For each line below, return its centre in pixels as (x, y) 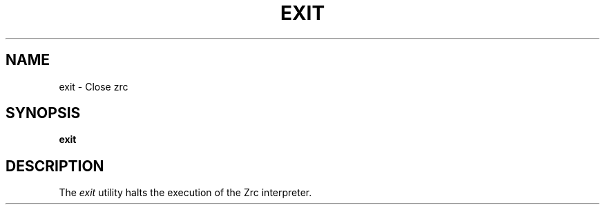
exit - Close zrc (94, 86)
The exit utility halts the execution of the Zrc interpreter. (185, 193)
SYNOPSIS (43, 113)
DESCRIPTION (55, 166)
